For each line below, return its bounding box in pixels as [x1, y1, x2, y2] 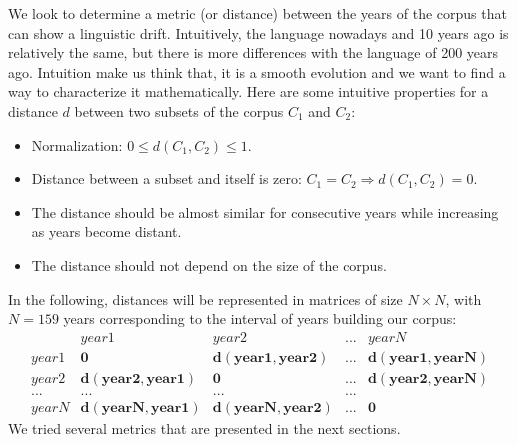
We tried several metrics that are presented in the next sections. [8, 417, 401, 438]
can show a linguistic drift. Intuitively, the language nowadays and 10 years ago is [8, 22, 509, 43]
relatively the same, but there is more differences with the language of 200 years [8, 42, 499, 63]
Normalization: [31, 134, 123, 155]
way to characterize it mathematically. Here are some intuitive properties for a [8, 81, 489, 102]
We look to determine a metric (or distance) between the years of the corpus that [8, 3, 507, 23]
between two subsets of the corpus [74, 100, 284, 121]
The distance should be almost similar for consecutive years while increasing [31, 201, 499, 222]
